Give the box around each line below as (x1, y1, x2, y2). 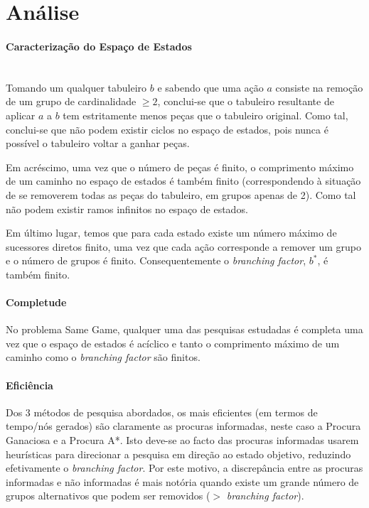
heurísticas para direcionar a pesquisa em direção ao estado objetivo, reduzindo (6, 446, 351, 461)
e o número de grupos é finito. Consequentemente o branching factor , (6, 253, 306, 268)
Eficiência (6, 377, 53, 392)
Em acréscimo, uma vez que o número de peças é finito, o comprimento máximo (6, 159, 354, 174)
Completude (6, 295, 67, 310)
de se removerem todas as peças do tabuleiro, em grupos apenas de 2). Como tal (6, 187, 356, 202)
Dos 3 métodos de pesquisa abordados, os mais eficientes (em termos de (6, 404, 318, 419)
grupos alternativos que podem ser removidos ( (6, 488, 210, 503)
